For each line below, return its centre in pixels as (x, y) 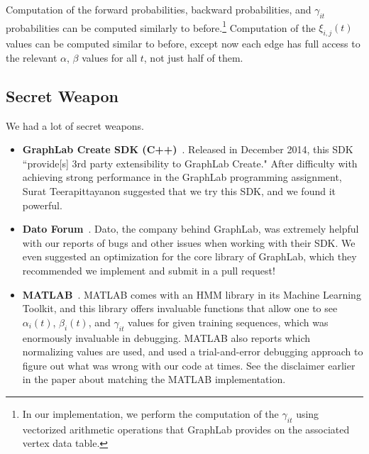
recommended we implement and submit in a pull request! (149, 270)
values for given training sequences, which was (228, 322)
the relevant (32, 57)
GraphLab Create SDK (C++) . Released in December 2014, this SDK (188, 149)
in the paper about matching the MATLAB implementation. (154, 379)
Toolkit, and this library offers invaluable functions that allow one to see (180, 308)
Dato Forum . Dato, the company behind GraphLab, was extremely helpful (191, 229)
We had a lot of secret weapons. (75, 125)
